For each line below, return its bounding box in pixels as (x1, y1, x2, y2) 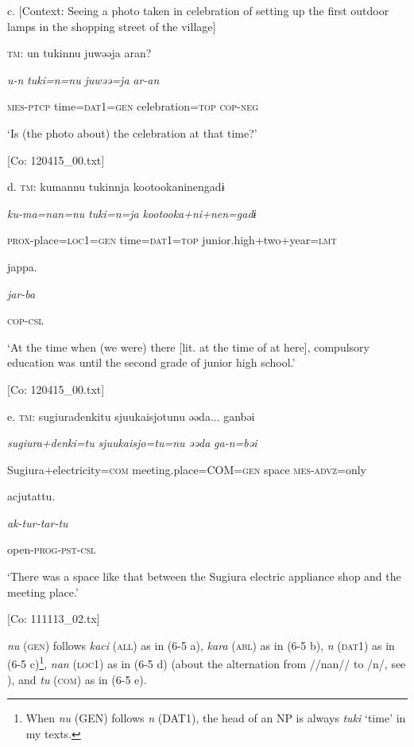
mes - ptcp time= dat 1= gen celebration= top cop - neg (7, 98, 259, 115)
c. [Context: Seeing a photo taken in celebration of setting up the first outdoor (7, 2, 389, 18)
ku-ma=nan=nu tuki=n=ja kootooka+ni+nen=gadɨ (7, 204, 257, 221)
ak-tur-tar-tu (7, 514, 68, 531)
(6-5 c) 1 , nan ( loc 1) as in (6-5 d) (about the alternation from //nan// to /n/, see (7, 653, 406, 672)
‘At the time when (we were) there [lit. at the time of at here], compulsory (7, 338, 370, 355)
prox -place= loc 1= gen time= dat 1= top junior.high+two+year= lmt (7, 231, 337, 248)
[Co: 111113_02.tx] (7, 610, 100, 627)
